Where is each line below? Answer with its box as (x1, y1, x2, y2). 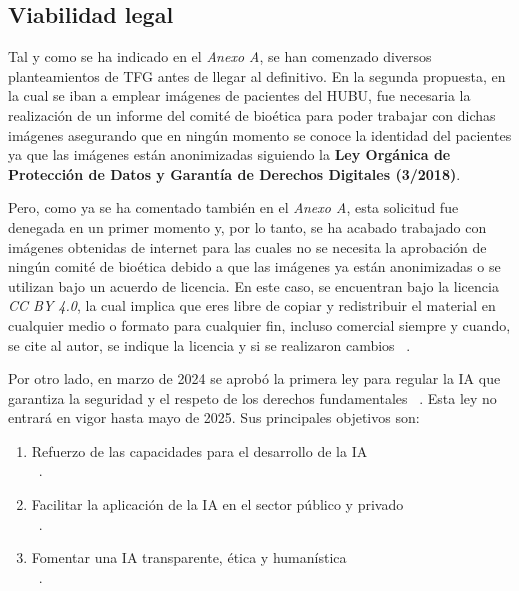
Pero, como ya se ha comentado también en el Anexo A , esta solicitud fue (8, 197, 459, 218)
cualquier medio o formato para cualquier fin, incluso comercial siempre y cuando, (8, 314, 511, 335)
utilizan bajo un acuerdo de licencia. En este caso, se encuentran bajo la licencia (8, 275, 499, 296)
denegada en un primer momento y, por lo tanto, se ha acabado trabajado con (8, 216, 487, 237)
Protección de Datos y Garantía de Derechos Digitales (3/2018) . (8, 163, 461, 184)
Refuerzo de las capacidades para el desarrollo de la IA (31, 440, 368, 461)
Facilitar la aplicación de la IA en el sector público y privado (31, 494, 404, 515)
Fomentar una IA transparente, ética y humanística (31, 547, 347, 568)
